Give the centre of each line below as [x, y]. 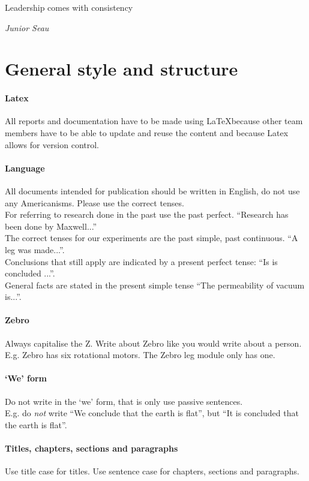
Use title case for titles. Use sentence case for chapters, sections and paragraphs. [152, 471]
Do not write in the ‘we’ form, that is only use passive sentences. [124, 401]
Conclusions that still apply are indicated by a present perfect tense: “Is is [141, 261]
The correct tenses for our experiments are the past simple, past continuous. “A [151, 238]
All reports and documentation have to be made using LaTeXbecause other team [154, 121]
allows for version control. [52, 144]
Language [25, 168]
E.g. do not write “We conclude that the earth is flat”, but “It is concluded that [152, 413]
